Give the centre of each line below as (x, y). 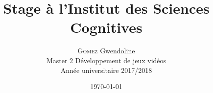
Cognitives (106, 27)
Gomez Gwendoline (106, 51)
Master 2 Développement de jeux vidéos (106, 60)
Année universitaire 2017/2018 (106, 70)
